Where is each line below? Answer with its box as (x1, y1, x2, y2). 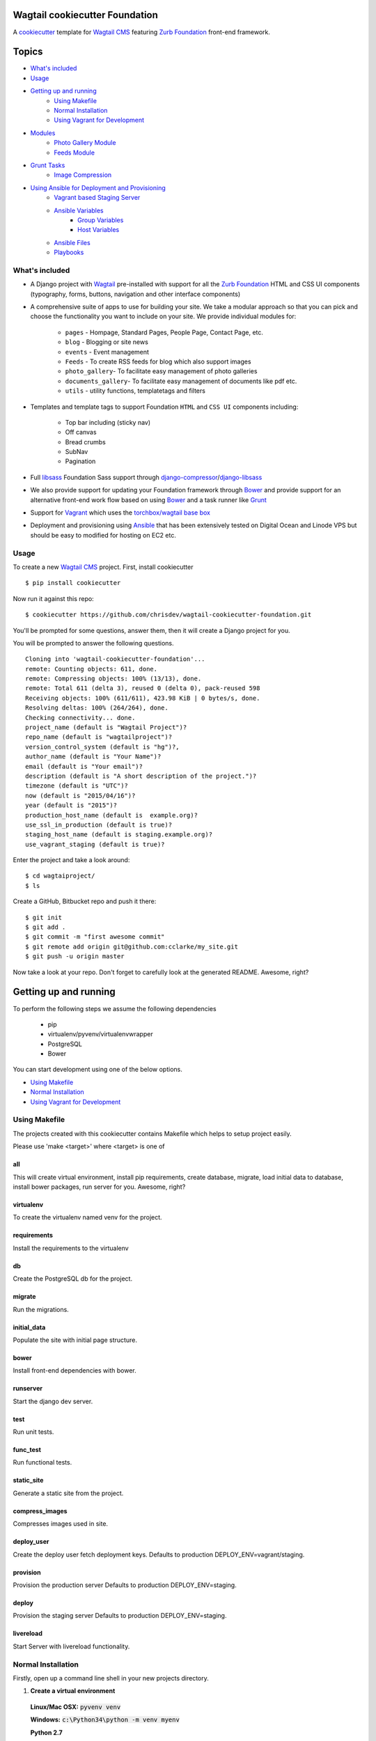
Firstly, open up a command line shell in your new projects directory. (13, 1673, 209, 1682)
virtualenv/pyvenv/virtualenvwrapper (47, 1030, 153, 1038)
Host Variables (77, 226, 120, 234)
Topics (13, 46, 43, 58)
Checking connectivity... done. (25, 714, 136, 721)
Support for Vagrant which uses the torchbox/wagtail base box (30, 508, 210, 517)
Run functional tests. (13, 1458, 72, 1467)
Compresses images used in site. (13, 1520, 108, 1528)
